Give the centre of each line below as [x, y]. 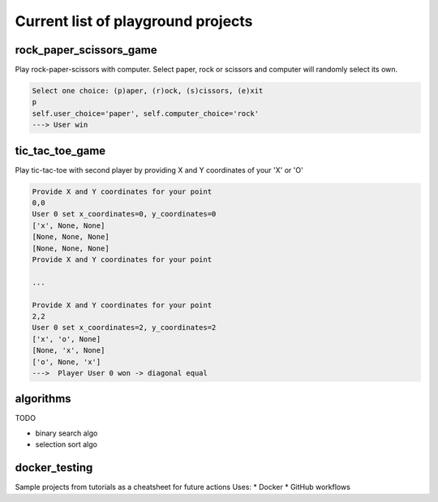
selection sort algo [66, 444]
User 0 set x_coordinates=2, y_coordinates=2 [124, 328]
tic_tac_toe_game [60, 150]
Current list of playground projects [134, 21]
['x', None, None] [69, 225]
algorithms [43, 399]
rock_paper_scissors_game [86, 50]
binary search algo [67, 433]
